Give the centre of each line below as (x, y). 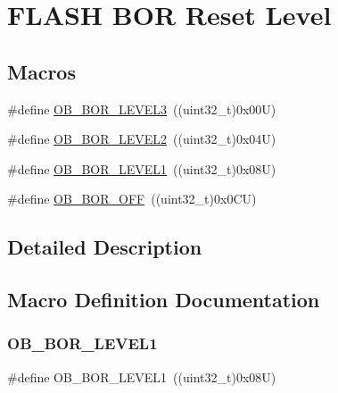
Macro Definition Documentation (164, 300)
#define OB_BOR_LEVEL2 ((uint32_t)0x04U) (142, 139)
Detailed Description (105, 247)
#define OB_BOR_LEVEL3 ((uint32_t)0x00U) (142, 109)
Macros (41, 71)
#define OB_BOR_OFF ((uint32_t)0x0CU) (132, 199)
